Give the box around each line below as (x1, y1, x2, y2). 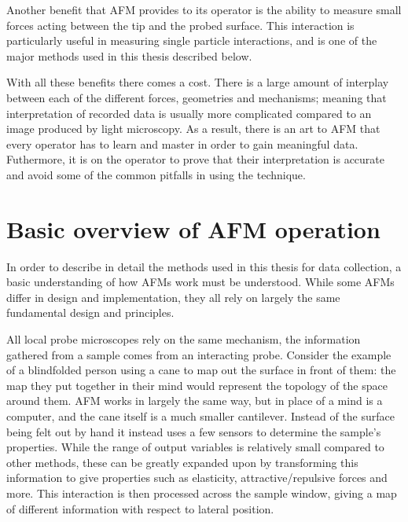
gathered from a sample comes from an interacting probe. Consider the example (6, 346, 391, 362)
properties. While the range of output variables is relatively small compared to (6, 439, 384, 455)
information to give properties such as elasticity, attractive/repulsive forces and (6, 469, 388, 486)
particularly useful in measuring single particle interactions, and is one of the (6, 32, 377, 49)
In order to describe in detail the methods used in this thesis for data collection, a (6, 258, 402, 274)
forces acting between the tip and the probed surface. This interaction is (6, 17, 355, 33)
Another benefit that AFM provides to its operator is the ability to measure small (6, 2, 402, 17)
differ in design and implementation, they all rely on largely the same (6, 289, 340, 305)
